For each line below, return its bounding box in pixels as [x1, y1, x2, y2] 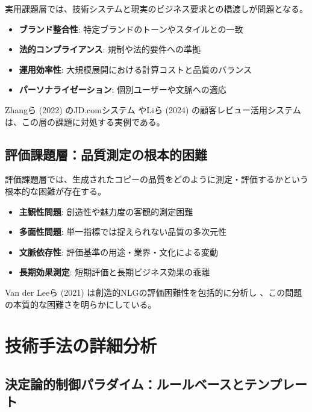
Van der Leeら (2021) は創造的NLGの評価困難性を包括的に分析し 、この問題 [5, 286, 302, 298]
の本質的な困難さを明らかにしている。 [5, 298, 157, 310]
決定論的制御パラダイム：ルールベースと [5, 374, 245, 393]
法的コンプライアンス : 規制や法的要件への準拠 [19, 43, 201, 55]
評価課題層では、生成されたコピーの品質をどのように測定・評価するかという [5, 173, 308, 186]
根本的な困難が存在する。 [5, 184, 106, 197]
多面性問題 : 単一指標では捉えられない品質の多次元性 [19, 225, 227, 238]
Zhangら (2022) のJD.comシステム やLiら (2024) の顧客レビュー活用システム [5, 103, 301, 116]
